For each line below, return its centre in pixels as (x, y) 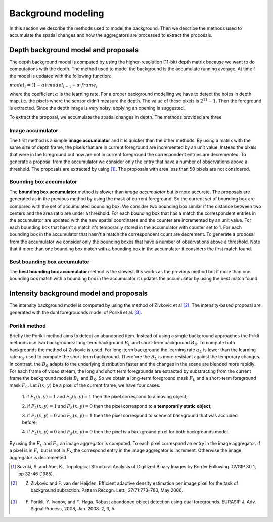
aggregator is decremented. (38, 457)
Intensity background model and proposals (79, 293)
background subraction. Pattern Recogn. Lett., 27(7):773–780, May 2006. (107, 490)
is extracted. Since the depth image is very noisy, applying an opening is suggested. (97, 108)
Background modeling (57, 13)
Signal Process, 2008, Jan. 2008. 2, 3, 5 (73, 509)
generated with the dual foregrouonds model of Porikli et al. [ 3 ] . (76, 312)
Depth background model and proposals (74, 50)
